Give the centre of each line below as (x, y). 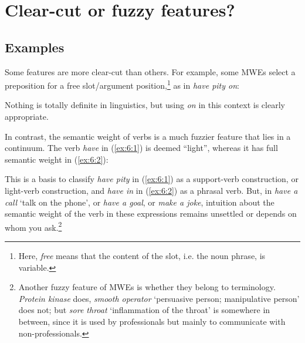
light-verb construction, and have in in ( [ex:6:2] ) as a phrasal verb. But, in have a (151, 190)
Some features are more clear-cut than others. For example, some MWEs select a (150, 71)
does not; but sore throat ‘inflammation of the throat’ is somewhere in (144, 310)
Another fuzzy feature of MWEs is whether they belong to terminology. (147, 287)
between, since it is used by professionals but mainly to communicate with (152, 321)
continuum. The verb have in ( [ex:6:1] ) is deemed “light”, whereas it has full (141, 148)
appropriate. (27, 117)
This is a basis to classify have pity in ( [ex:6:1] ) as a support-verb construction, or (152, 179)
